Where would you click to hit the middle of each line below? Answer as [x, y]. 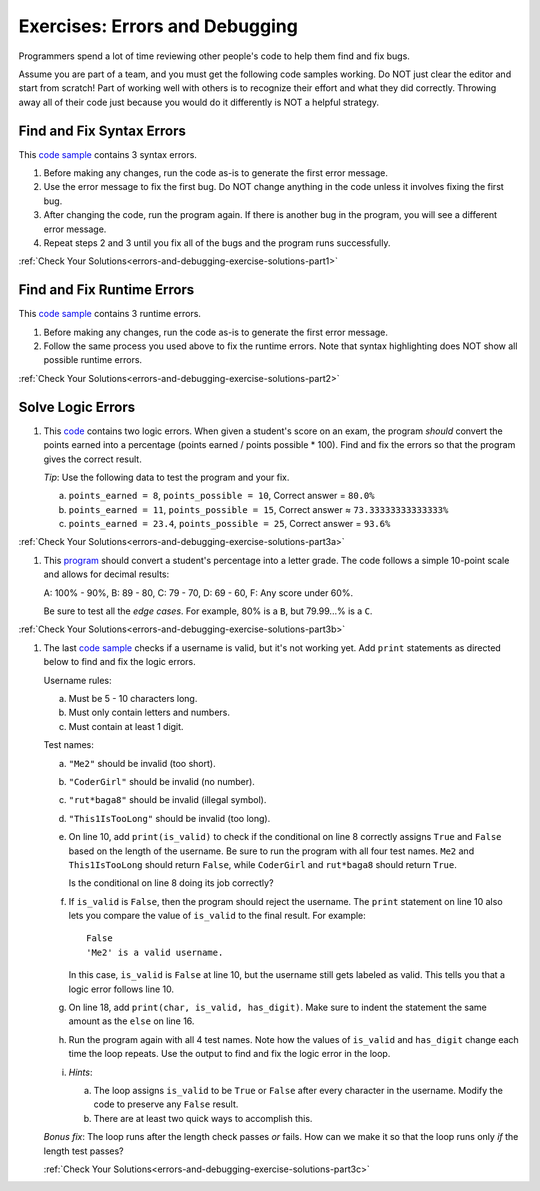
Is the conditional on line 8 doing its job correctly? [171, 883]
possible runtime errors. [93, 360]
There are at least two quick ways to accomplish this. [203, 1118]
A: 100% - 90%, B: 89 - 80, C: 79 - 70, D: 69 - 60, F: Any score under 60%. [198, 592]
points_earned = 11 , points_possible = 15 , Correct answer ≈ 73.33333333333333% [258, 509]
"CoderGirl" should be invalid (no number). [161, 781]
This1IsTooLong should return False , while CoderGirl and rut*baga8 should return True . [262, 864]
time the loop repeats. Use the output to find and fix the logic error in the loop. [229, 1054]
